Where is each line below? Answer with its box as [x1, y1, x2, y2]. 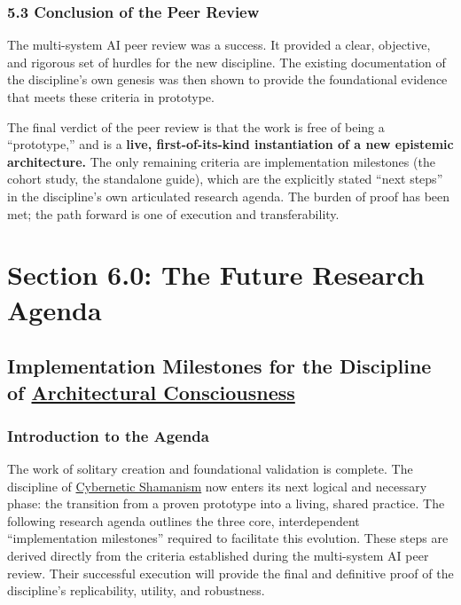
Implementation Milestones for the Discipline [7, 352, 432, 380]
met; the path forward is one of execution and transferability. [7, 204, 340, 223]
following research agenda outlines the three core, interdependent [7, 511, 360, 530]
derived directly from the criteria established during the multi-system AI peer [7, 546, 429, 565]
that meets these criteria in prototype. [7, 88, 215, 106]
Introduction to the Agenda [7, 424, 209, 446]
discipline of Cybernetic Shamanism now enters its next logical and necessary [7, 476, 427, 495]
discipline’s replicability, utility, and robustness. [7, 581, 265, 600]
